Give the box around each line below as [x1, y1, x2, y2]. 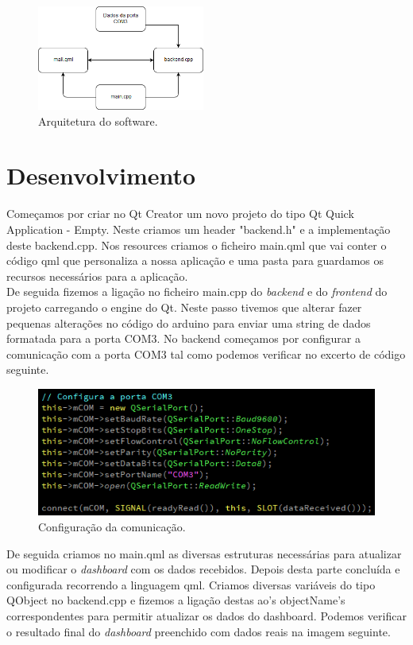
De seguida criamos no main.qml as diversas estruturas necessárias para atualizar [6, 545, 402, 561]
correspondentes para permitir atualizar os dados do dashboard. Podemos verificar [6, 608, 407, 624]
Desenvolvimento [6, 159, 196, 192]
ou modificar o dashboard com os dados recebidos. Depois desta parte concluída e [6, 561, 400, 577]
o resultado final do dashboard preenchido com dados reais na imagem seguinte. [6, 623, 391, 639]
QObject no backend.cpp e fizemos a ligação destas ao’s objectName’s [6, 592, 345, 608]
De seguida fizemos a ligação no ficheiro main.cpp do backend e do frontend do [6, 283, 388, 300]
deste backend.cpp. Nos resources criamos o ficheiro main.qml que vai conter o [6, 236, 387, 253]
